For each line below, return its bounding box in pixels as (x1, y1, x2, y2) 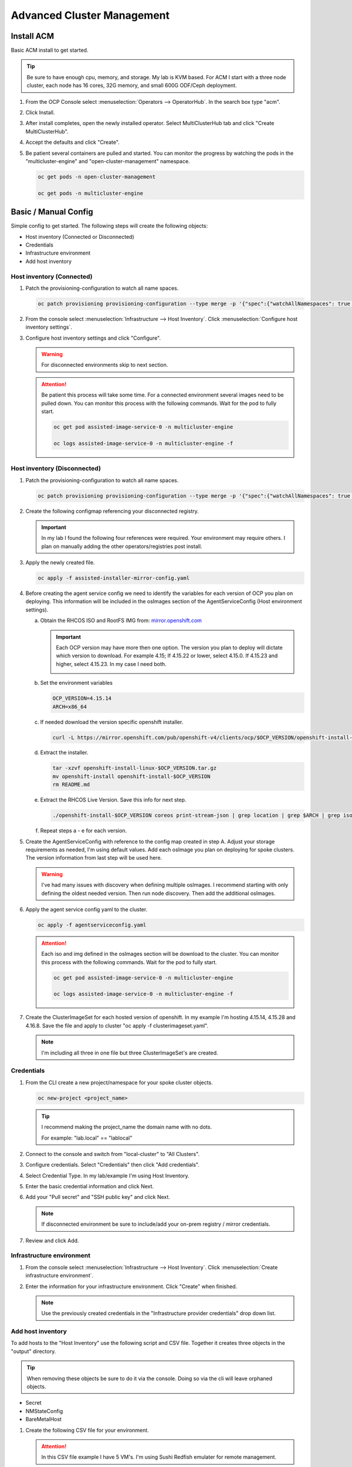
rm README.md (52, 781, 90, 788)
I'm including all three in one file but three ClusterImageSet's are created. (41, 1049, 218, 1056)
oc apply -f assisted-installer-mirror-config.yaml (38, 575, 190, 582)
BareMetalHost (25, 1416, 62, 1423)
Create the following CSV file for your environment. (25, 1427, 149, 1434)
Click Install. (25, 109, 55, 116)
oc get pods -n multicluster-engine (38, 190, 144, 197)
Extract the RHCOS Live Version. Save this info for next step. (40, 796, 187, 803)
